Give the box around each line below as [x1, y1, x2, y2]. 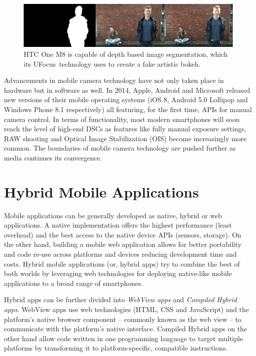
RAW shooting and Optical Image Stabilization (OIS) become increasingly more [4, 133, 247, 143]
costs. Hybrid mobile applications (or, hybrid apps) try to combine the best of [4, 258, 240, 269]
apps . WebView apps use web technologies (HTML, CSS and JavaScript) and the [4, 304, 249, 314]
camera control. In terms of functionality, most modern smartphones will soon [4, 114, 240, 124]
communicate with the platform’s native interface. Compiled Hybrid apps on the [4, 323, 247, 334]
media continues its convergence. [4, 152, 102, 162]
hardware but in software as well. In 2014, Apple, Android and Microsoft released [4, 84, 251, 95]
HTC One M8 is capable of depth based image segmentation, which [24, 48, 228, 59]
